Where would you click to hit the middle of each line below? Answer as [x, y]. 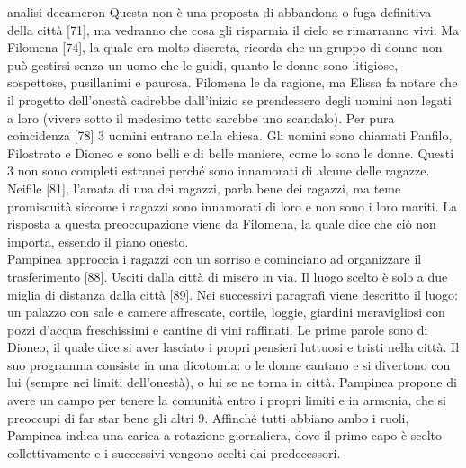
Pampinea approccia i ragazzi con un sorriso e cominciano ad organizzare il [215, 259]
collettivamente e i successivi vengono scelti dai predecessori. [174, 452]
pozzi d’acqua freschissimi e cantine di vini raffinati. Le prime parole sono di [218, 329]
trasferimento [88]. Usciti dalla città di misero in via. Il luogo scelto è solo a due [228, 276]
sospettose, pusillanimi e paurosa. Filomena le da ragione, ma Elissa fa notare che [233, 82]
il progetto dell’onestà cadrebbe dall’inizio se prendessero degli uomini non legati [229, 99]
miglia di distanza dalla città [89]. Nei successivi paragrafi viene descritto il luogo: [233, 294]
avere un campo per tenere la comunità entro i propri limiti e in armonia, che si [227, 400]
